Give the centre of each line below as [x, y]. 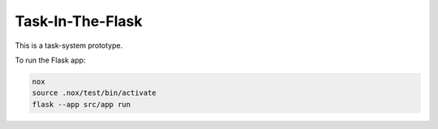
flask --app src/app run [82, 104]
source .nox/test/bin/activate [94, 93]
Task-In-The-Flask [79, 21]
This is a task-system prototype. [69, 45]
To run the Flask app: [50, 60]
